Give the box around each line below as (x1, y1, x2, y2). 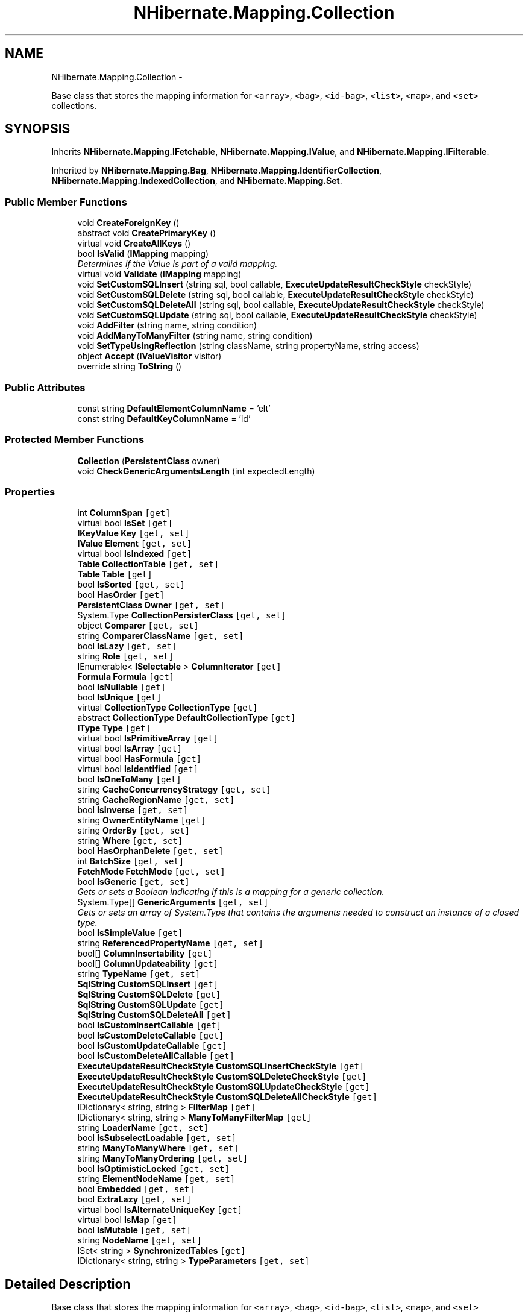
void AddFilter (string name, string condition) (77, 320, 257, 331)
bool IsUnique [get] (77, 692, 162, 703)
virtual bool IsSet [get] (77, 518, 173, 529)
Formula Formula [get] (77, 671, 175, 682)
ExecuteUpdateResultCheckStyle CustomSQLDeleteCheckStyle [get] (77, 1071, 367, 1082)
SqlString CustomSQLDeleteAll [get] (77, 1010, 231, 1020)
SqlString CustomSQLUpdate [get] (77, 999, 224, 1010)
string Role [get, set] (77, 651, 174, 662)
